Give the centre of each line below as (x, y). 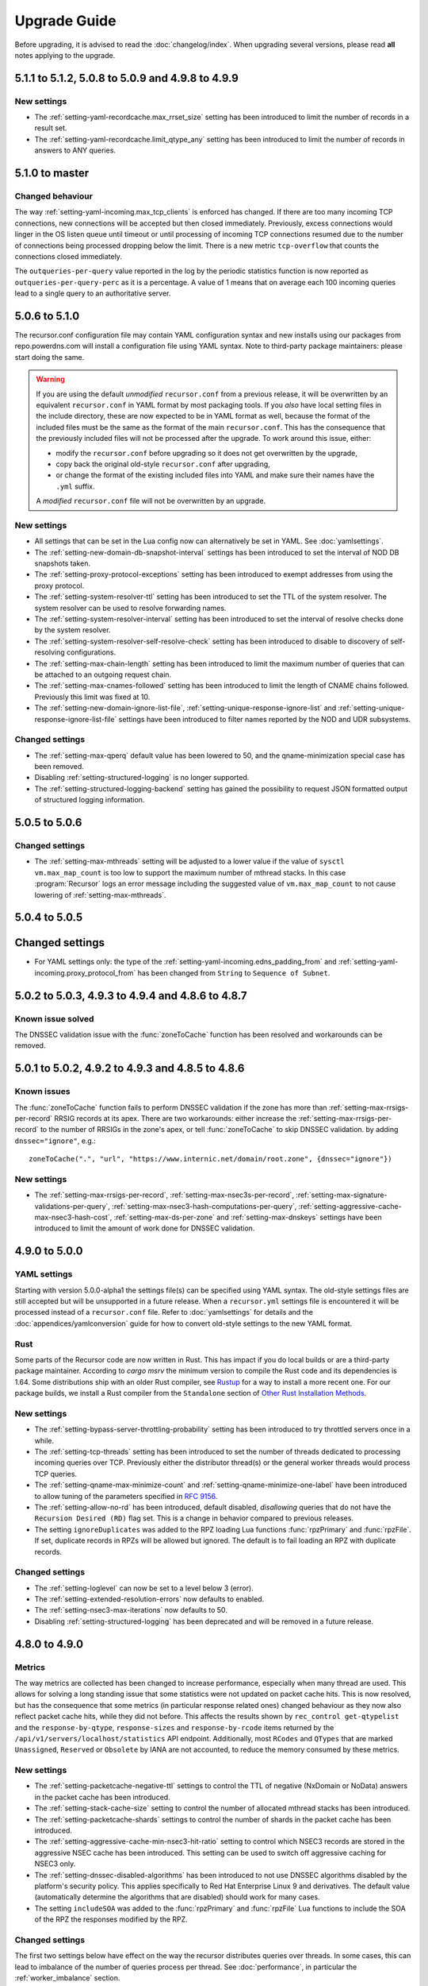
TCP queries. (56, 1474)
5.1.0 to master (52, 174)
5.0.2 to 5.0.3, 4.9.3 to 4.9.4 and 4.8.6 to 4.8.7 (131, 996)
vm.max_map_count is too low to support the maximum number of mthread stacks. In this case (190, 872)
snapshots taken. (63, 563)
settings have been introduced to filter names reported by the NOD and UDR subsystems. (265, 719)
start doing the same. (50, 357)
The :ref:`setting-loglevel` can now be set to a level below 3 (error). (144, 1588)
